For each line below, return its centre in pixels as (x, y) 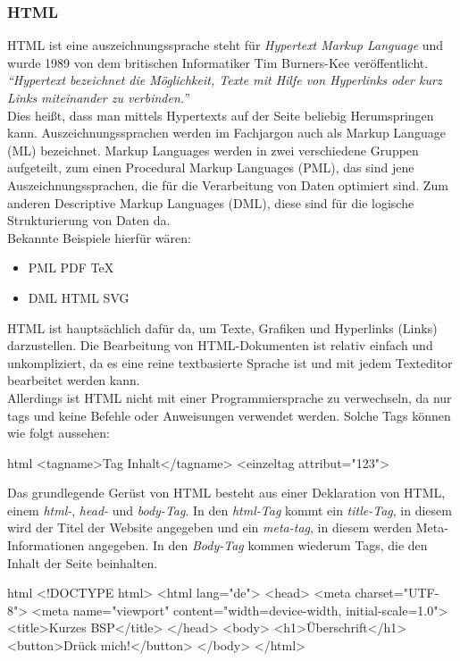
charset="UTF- (397, 593)
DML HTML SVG (79, 297)
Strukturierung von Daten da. (89, 220)
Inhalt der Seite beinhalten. (83, 562)
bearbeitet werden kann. (74, 380)
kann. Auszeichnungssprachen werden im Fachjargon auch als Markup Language (226, 133)
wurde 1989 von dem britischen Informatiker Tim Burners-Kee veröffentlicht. (218, 62)
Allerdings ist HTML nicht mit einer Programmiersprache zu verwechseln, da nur (230, 397)
